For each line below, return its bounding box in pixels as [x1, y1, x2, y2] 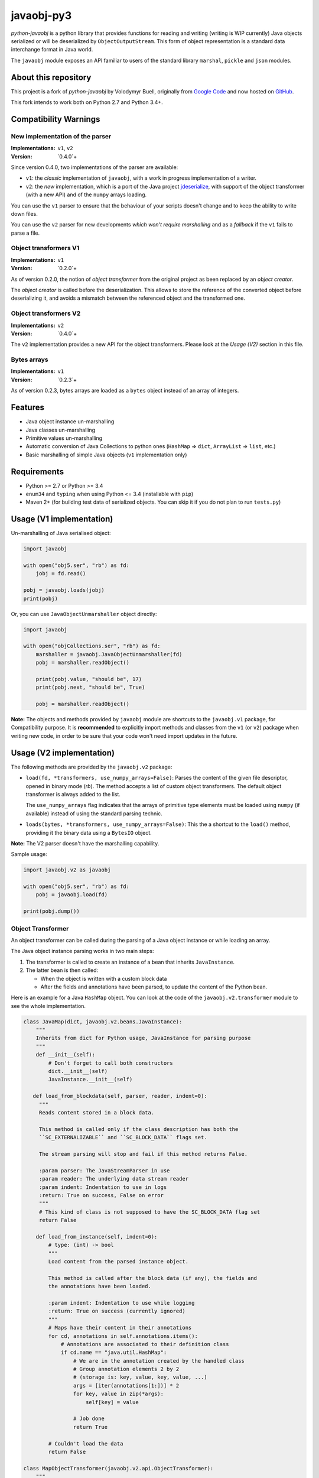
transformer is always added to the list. [25, 790, 121, 798]
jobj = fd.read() [35, 571, 86, 577]
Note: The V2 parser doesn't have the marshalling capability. [11, 840, 159, 847]
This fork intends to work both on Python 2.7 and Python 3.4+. [11, 99, 164, 106]
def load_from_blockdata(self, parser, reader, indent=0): [32, 1093, 207, 1100]
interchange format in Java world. [11, 46, 93, 53]
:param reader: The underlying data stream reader [38, 1175, 189, 1182]
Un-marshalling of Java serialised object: [11, 530, 111, 537]
